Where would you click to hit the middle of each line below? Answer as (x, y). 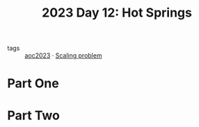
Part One (33, 84)
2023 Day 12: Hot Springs (117, 13)
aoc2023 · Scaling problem (63, 56)
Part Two (34, 115)
